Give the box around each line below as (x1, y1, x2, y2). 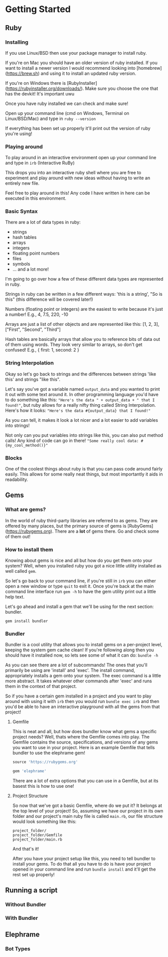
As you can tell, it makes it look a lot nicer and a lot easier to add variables (5, 417, 158, 423)
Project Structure (12, 793, 48, 799)
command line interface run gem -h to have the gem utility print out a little (5, 588, 156, 594)
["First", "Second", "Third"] (5, 326, 61, 332)
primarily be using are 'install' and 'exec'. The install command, (5, 667, 135, 673)
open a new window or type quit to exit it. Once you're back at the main (5, 583, 154, 589)
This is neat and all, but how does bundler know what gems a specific (12, 729, 157, 735)
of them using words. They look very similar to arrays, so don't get (5, 341, 143, 347)
